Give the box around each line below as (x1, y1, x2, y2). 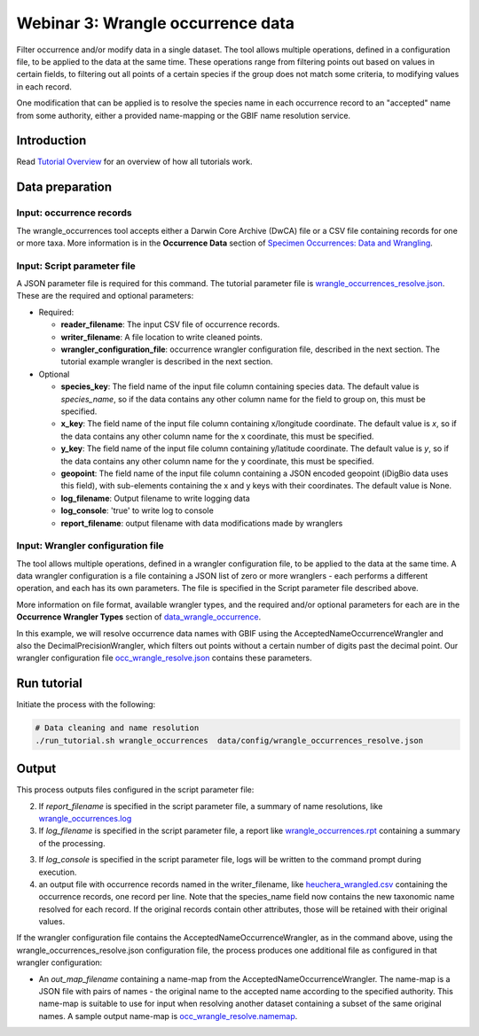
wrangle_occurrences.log (38, 813, 132, 823)
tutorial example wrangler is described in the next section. (60, 356, 273, 367)
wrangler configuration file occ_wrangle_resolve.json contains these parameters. (16, 652, 312, 664)
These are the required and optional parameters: (16, 291, 194, 301)
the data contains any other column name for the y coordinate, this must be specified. (60, 456, 374, 466)
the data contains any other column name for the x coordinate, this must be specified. (60, 431, 374, 441)
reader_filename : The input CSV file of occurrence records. (60, 319, 280, 330)
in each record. (16, 81, 73, 92)
